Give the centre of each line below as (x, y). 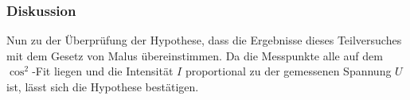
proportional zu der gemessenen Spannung (288, 71)
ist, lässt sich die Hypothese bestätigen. (103, 87)
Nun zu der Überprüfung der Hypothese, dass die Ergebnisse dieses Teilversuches (204, 40)
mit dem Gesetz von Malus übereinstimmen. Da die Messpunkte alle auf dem (195, 55)
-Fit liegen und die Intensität (103, 71)
